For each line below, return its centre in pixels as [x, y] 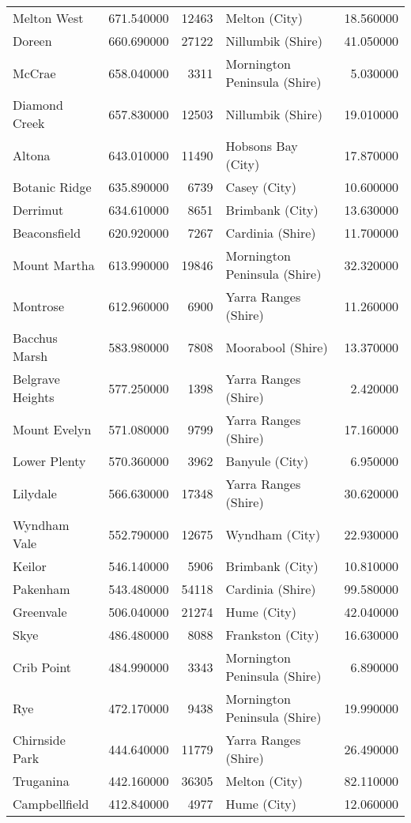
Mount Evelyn [52, 429]
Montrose [39, 306]
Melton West [48, 18]
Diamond [38, 105]
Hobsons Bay [262, 146]
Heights [34, 397]
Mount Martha [54, 265]
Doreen [32, 41]
